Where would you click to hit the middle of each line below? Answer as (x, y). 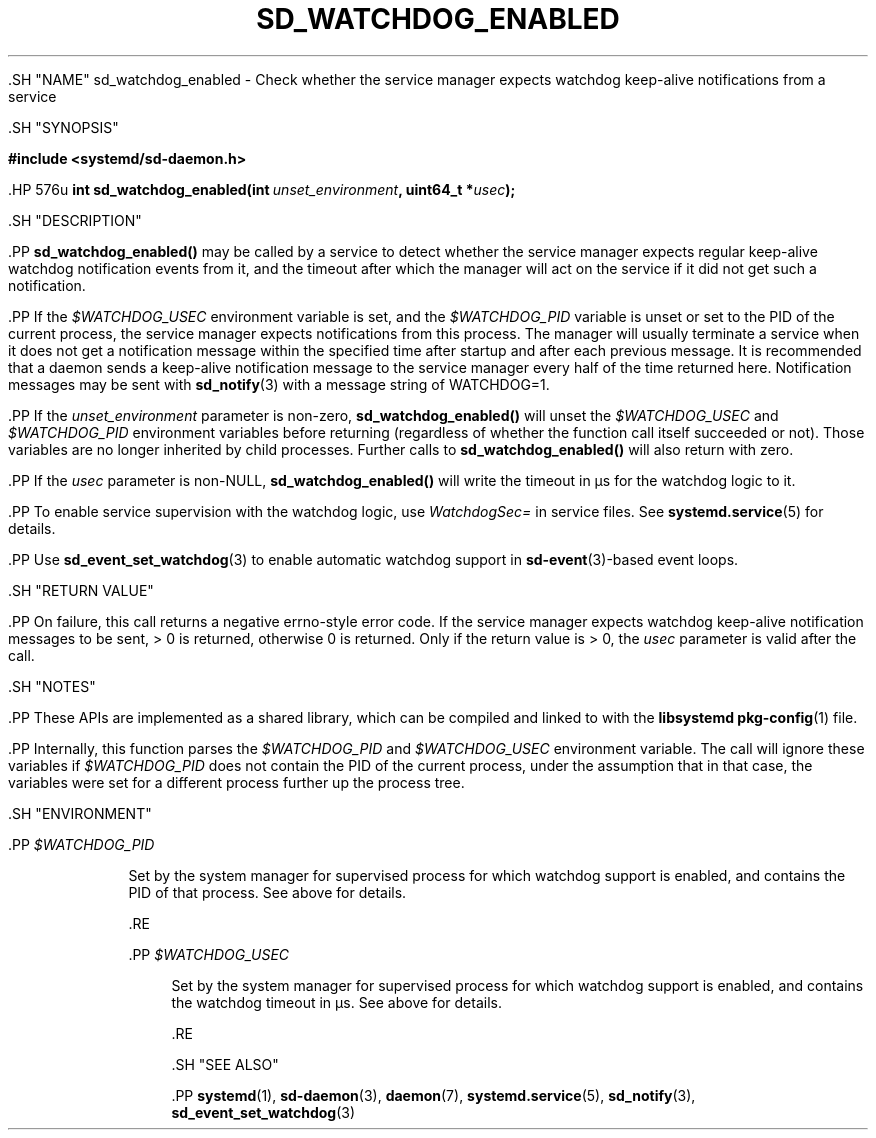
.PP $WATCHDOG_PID (81, 844)
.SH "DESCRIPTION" (75, 220)
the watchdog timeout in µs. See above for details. (336, 1002)
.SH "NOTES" (52, 686)
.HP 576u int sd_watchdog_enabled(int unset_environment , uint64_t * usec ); (262, 189)
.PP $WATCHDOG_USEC (209, 954)
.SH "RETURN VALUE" (81, 590)
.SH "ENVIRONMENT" (80, 813)
